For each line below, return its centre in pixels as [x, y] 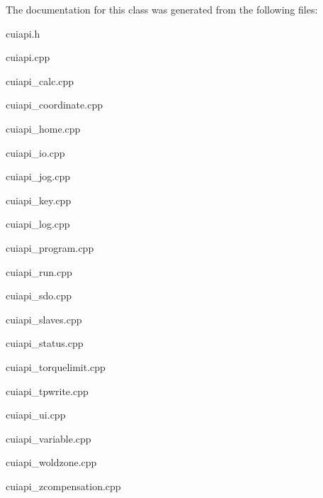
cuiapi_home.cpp [43, 128]
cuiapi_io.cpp [35, 152]
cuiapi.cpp [28, 57]
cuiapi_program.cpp [50, 247]
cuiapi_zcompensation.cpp [63, 486]
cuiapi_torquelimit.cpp [56, 366]
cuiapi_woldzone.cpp [51, 462]
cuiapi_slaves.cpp [44, 319]
